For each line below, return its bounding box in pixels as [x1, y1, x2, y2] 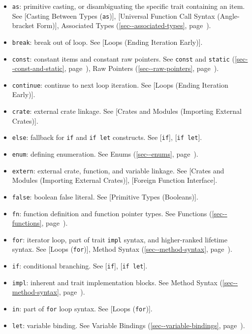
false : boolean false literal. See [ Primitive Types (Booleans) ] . [12, 191, 198, 201]
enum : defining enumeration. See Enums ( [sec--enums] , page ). [12, 148, 198, 159]
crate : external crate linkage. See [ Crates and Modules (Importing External [12, 106, 242, 116]
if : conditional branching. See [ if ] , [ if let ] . [12, 261, 148, 271]
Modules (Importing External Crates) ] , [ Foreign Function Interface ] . [12, 175, 218, 185]
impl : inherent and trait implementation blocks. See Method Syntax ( [12, 277, 222, 287]
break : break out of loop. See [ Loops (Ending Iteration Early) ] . [12, 36, 203, 47]
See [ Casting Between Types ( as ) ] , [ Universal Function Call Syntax [12, 10, 215, 21]
